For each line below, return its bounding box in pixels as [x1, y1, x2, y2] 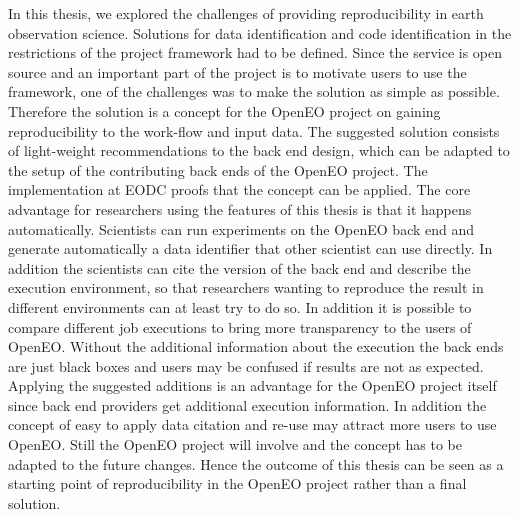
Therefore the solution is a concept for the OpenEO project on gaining [8, 100, 441, 121]
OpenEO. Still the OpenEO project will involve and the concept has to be [8, 434, 462, 455]
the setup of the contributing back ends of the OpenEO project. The [8, 159, 428, 180]
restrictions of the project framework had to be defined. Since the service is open [8, 42, 503, 63]
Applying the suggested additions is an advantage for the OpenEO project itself [8, 375, 497, 396]
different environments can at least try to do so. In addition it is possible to [8, 296, 472, 317]
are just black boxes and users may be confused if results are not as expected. [8, 355, 484, 376]
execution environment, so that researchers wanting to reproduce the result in [8, 277, 484, 298]
